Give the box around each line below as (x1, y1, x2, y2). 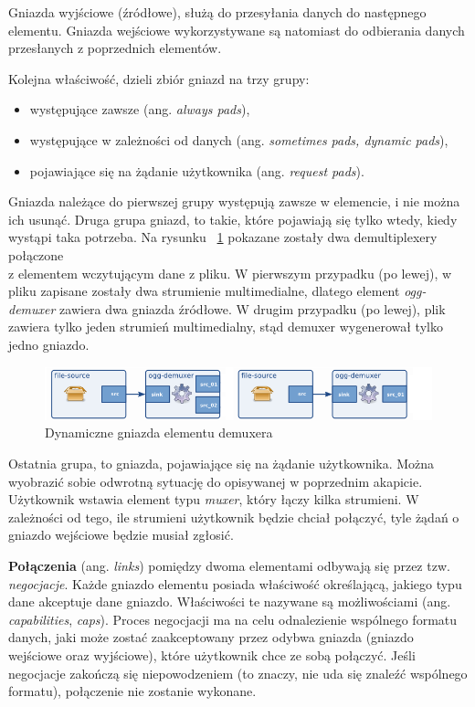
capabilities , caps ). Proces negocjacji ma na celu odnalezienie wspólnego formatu (8, 609, 458, 628)
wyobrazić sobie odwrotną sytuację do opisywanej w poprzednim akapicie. (8, 471, 423, 491)
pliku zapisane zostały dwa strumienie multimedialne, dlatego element (8, 281, 400, 301)
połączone (8, 245, 64, 264)
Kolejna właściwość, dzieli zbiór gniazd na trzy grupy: (8, 69, 310, 88)
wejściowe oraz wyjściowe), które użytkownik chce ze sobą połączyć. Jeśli (8, 645, 416, 664)
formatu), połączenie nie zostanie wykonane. (8, 681, 257, 701)
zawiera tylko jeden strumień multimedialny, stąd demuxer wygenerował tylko (8, 317, 443, 336)
